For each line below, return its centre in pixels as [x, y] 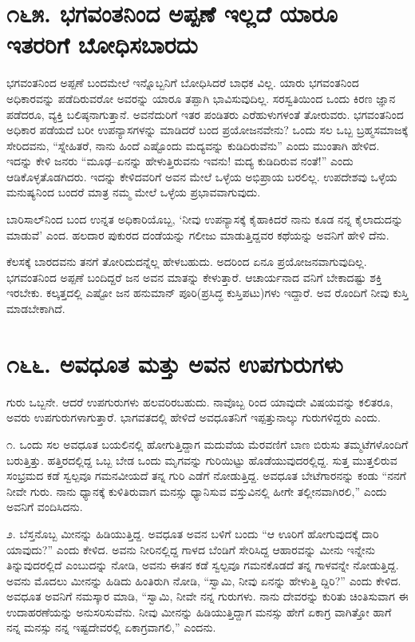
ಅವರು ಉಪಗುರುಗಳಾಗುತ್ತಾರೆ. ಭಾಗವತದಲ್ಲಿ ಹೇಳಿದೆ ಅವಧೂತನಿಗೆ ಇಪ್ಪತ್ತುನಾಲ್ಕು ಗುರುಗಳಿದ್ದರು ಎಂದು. [194, 417]
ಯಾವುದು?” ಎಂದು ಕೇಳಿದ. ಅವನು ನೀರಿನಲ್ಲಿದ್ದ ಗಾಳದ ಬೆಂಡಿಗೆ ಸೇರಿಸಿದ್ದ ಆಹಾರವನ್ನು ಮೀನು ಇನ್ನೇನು [191, 549]
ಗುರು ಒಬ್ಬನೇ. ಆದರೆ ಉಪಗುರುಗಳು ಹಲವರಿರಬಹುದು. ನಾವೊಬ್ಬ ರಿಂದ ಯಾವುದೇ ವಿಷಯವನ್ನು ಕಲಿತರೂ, [200, 401]
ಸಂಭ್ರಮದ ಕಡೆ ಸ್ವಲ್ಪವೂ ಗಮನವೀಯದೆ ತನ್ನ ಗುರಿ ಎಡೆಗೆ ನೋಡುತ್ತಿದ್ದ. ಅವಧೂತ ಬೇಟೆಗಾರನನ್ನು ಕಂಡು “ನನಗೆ [206, 476]
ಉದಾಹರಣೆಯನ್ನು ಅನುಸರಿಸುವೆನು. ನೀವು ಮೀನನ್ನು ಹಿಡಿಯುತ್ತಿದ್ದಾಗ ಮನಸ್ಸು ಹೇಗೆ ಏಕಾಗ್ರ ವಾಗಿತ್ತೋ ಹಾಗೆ [199, 611]
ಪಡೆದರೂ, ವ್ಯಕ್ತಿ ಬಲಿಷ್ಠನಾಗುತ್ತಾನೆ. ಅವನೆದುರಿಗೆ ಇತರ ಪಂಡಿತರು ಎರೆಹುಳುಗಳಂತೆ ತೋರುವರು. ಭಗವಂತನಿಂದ [205, 114]
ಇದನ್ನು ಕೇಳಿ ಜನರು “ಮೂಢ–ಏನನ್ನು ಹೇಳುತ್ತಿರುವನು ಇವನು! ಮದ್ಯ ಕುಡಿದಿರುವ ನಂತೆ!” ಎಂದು [180, 161]
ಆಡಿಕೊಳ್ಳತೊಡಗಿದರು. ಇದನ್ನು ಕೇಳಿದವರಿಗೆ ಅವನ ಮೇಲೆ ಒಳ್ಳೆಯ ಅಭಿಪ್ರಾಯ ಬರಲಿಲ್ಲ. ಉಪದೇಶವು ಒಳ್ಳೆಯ [202, 176]
